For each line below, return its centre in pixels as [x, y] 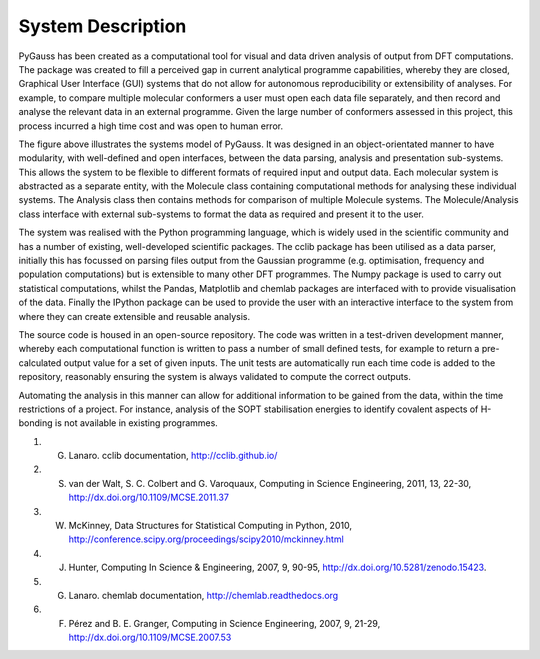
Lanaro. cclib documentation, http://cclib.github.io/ [173, 456]
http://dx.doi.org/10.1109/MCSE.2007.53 [150, 637]
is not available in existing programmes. [136, 423]
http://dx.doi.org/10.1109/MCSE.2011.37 [149, 497]
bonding [36, 423]
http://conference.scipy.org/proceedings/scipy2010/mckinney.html [206, 539]
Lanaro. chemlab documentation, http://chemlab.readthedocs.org [203, 595]
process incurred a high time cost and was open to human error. [151, 126]
